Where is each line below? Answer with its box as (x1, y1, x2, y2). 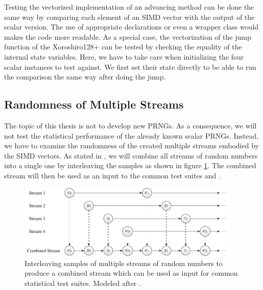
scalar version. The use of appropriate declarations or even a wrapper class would (4, 21, 259, 32)
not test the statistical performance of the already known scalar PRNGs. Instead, (4, 130, 259, 141)
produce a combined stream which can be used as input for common (25, 268, 238, 278)
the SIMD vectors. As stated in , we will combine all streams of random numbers (4, 150, 258, 161)
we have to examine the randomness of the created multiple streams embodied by (4, 140, 259, 151)
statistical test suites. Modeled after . (25, 277, 141, 288)
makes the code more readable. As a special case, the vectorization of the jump (4, 31, 251, 42)
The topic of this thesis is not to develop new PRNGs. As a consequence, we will (4, 120, 257, 130)
